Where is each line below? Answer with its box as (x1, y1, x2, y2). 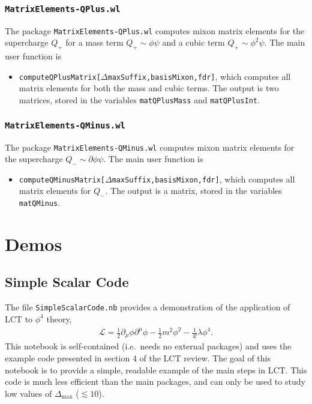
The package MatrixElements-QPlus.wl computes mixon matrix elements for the (5, 24, 305, 37)
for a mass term (65, 36, 124, 49)
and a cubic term (162, 36, 225, 49)
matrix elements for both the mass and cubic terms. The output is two (19, 82, 279, 94)
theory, (46, 312, 72, 325)
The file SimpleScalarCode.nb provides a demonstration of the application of (5, 301, 290, 313)
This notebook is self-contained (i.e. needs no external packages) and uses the (5, 340, 292, 352)
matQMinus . (19, 196, 61, 209)
